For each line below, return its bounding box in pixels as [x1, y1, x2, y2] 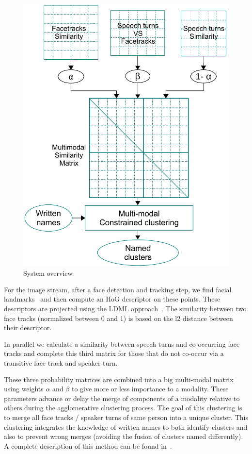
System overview [23, 268, 73, 278]
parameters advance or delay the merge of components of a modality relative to [4, 393, 240, 403]
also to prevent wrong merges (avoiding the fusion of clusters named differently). [4, 431, 243, 441]
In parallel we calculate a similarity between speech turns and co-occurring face [4, 338, 240, 349]
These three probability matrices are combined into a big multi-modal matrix [4, 374, 234, 384]
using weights [4, 384, 44, 394]
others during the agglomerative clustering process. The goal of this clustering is [4, 403, 242, 413]
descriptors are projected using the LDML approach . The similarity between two [4, 303, 247, 314]
